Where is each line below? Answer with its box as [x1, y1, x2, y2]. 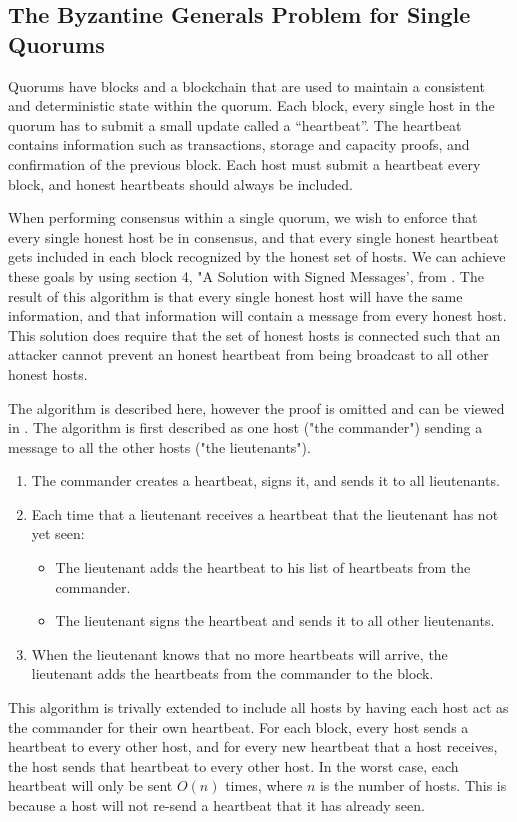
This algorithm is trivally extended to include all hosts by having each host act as [8, 697, 509, 718]
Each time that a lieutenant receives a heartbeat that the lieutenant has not [31, 503, 499, 524]
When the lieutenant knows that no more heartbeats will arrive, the [31, 643, 448, 664]
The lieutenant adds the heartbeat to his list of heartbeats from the [55, 557, 471, 578]
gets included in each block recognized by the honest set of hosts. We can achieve [8, 246, 506, 267]
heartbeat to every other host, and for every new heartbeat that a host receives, [8, 736, 498, 757]
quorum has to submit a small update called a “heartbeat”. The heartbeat [8, 114, 462, 135]
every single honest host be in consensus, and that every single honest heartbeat [8, 226, 499, 247]
